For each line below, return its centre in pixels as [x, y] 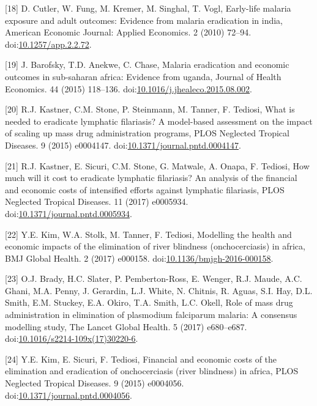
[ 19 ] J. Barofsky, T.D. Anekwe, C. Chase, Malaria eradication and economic [147, 65]
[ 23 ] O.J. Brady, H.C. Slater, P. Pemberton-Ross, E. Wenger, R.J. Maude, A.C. [154, 279]
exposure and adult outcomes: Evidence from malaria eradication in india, [144, 20]
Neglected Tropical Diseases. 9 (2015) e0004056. [95, 383]
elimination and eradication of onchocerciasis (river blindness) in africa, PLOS [152, 371]
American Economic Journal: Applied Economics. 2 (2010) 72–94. [128, 32]
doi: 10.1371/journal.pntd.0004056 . [69, 395]
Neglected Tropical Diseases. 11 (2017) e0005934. [97, 201]
